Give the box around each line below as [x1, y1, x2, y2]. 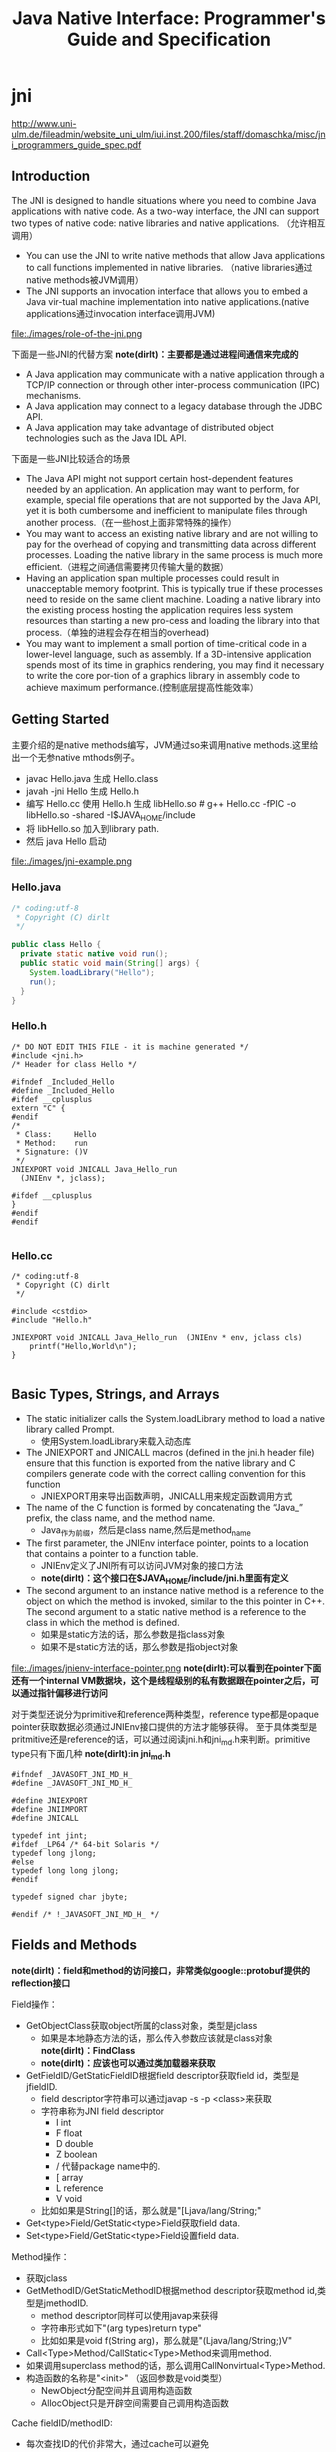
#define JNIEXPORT [11, 1796, 88, 1806]
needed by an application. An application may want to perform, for [25, 483, 300, 495]
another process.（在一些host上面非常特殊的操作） [25, 516, 238, 528]
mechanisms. [25, 389, 82, 401]
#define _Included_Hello [11, 1085, 115, 1096]
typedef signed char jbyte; [11, 1892, 129, 1902]
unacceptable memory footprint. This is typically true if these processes [25, 582, 324, 594]
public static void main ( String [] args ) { [20, 958, 200, 969]
